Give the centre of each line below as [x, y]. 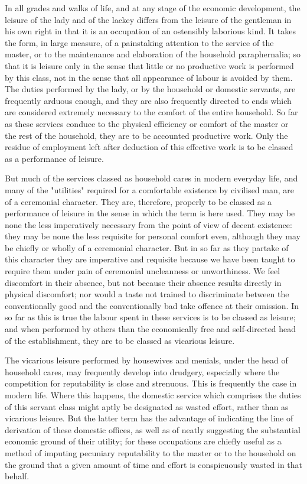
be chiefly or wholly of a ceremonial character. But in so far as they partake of [147, 247]
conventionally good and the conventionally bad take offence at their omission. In [152, 305]
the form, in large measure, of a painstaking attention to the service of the [139, 42]
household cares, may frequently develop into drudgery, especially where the [142, 371]
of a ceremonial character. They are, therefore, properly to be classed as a [138, 201]
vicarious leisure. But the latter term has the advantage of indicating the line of [149, 418]
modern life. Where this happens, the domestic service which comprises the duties [153, 395]
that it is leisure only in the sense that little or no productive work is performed [149, 65]
